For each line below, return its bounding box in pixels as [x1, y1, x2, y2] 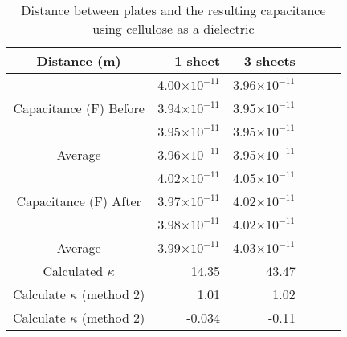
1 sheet [174, 51, 221, 70]
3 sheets [243, 51, 296, 70]
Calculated [43, 262, 104, 280]
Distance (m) [36, 51, 121, 70]
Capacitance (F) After [16, 192, 141, 210]
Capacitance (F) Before [13, 99, 145, 117]
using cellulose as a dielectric [92, 19, 255, 38]
